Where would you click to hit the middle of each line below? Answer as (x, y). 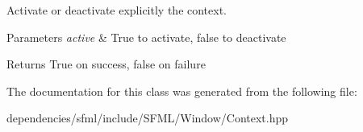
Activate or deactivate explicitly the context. (117, 10)
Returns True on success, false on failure (106, 64)
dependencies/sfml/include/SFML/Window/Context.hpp (148, 118)
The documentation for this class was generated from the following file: (182, 91)
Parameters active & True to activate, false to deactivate (146, 37)
